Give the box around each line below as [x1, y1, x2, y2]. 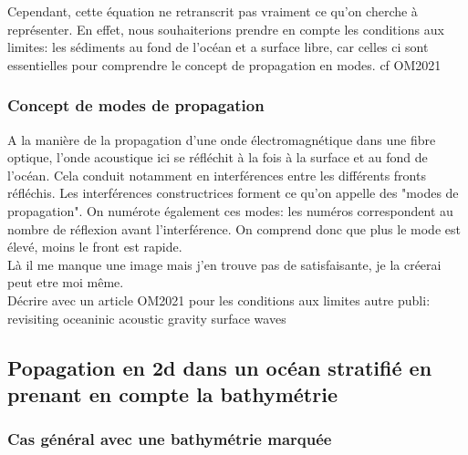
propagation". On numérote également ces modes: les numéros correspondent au [7, 201, 453, 220]
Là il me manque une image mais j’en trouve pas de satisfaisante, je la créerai [7, 254, 442, 274]
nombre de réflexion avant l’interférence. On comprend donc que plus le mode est [7, 219, 461, 238]
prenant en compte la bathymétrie [7, 379, 338, 408]
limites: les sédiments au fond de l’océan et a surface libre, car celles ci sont [7, 37, 429, 57]
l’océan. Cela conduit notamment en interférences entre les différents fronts [7, 165, 426, 184]
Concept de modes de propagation [7, 94, 265, 117]
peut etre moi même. [7, 273, 124, 292]
